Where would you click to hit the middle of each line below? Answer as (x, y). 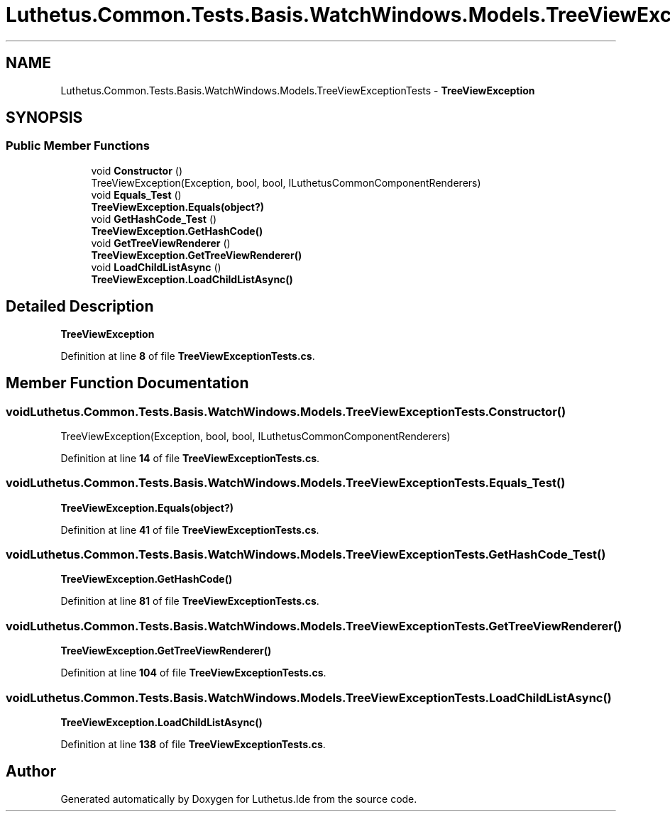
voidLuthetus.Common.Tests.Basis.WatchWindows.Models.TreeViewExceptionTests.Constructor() (286, 411)
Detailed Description (80, 307)
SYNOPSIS (44, 118)
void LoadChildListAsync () (156, 267)
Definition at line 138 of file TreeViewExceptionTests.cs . (193, 744)
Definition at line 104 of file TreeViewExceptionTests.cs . (193, 673)
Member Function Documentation (127, 383)
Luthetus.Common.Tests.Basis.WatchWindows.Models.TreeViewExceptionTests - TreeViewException (298, 90)
